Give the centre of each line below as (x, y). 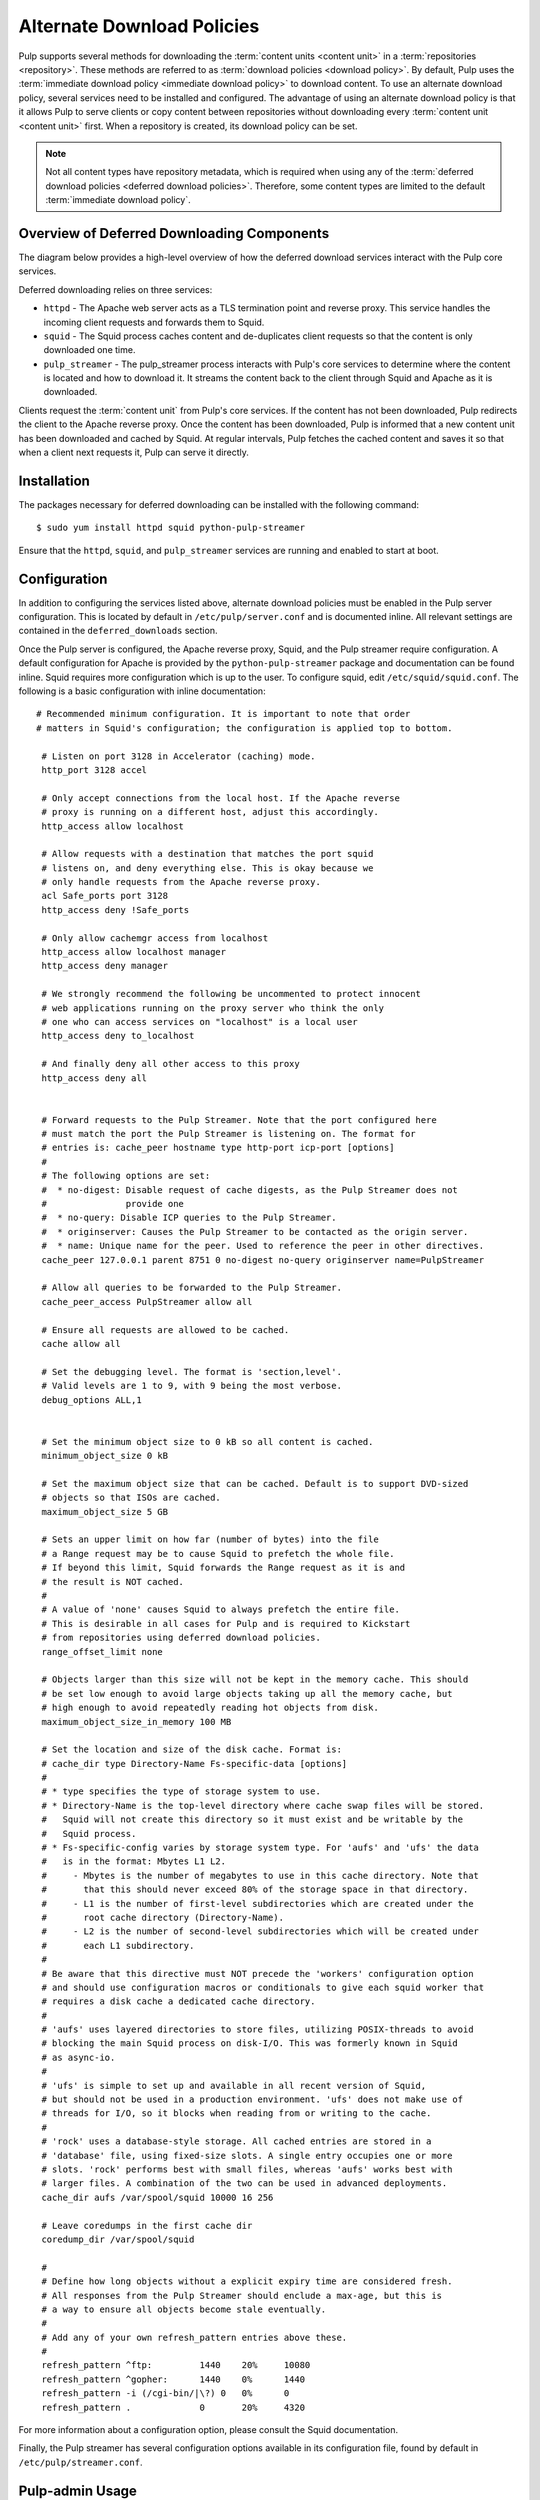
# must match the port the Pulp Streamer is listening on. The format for (228, 1134)
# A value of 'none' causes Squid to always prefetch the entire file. (220, 1609)
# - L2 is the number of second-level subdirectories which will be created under (260, 1931)
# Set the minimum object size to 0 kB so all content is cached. (207, 1441)
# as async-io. (78, 2057)
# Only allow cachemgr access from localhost (155, 938)
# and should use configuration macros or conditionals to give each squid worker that (263, 1987)
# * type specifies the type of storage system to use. (181, 1791)
